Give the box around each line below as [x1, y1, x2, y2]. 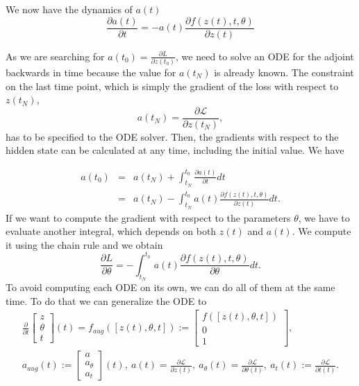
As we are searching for [6, 49, 105, 63]
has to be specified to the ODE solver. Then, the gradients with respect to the [6, 129, 339, 143]
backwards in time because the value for [6, 65, 176, 80]
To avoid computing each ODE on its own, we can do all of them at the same [6, 280, 335, 295]
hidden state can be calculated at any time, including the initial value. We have [6, 143, 344, 157]
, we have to [298, 210, 350, 225]
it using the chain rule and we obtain [6, 237, 163, 252]
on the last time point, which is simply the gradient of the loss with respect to [6, 78, 339, 93]
